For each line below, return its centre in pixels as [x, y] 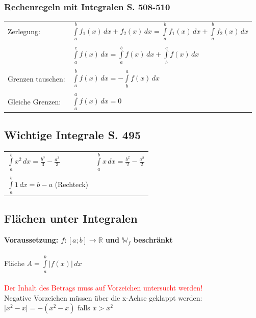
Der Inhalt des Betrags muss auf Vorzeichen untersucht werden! [104, 288]
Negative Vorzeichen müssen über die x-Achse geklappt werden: [103, 297]
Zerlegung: [24, 31]
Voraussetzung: [31, 240]
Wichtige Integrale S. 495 [73, 134]
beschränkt [153, 240]
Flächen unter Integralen [71, 218]
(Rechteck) [71, 184]
